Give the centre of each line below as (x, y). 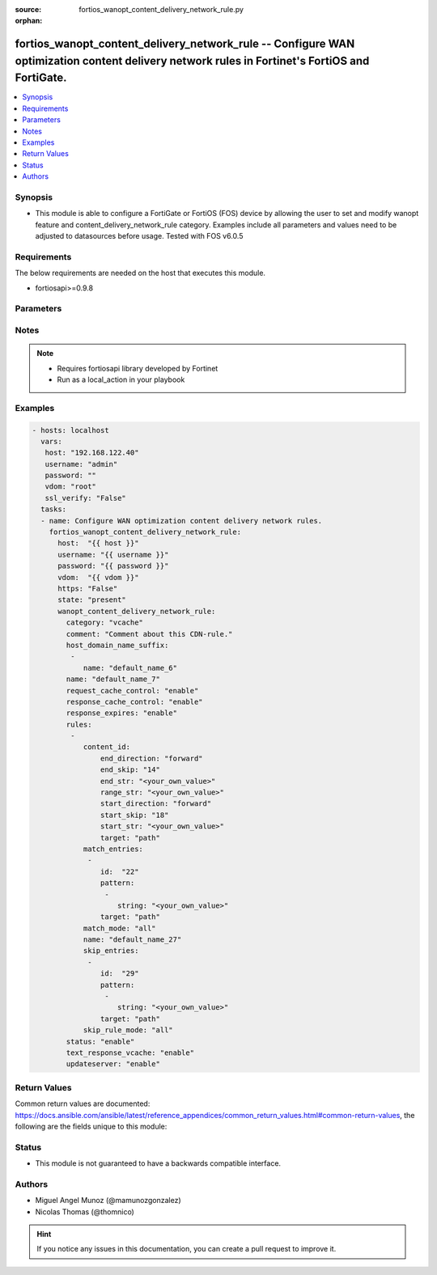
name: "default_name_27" (132, 940)
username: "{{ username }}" (113, 555)
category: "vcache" (104, 623)
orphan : (29, 21)
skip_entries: (111, 951)
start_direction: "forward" (156, 804)
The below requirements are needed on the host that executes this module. (140, 273)
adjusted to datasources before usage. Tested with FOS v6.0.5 (139, 236)
